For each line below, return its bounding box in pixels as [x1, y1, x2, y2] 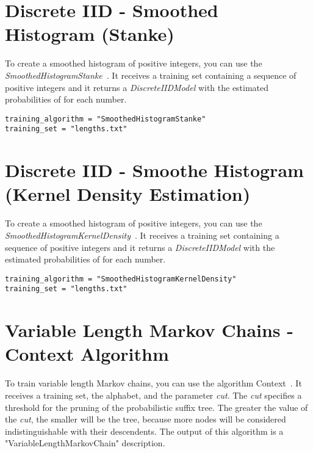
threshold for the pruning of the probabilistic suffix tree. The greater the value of [5, 400, 308, 413]
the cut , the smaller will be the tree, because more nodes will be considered [5, 413, 286, 426]
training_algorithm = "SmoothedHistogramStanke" [5, 114, 206, 123]
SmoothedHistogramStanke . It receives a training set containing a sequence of [5, 68, 297, 81]
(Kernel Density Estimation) [5, 181, 251, 206]
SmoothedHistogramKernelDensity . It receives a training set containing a [5, 228, 279, 241]
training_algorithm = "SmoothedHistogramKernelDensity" [5, 274, 237, 283]
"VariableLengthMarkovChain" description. [5, 437, 165, 449]
